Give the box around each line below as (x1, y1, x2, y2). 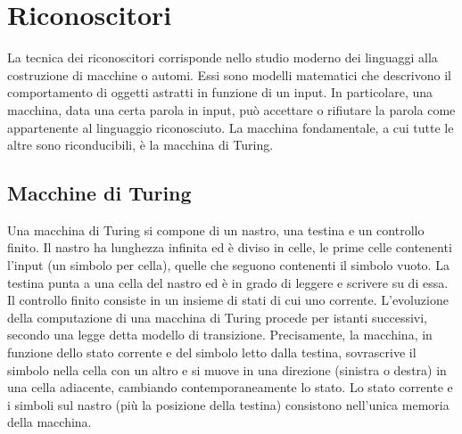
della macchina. (7, 413, 92, 431)
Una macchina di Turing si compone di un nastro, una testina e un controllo (7, 220, 425, 239)
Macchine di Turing (7, 179, 192, 207)
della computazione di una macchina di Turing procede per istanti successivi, (7, 307, 427, 326)
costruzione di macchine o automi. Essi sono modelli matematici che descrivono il (7, 65, 451, 84)
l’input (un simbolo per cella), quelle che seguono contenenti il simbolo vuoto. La (7, 256, 450, 274)
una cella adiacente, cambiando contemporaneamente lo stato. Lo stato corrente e (7, 378, 453, 397)
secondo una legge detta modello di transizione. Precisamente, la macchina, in (7, 325, 433, 344)
